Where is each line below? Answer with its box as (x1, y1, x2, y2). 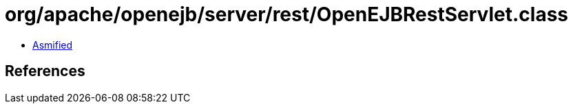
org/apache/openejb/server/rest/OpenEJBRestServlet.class (5, 3, 569, 26)
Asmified (32, 38, 73, 51)
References (5, 62, 85, 80)
